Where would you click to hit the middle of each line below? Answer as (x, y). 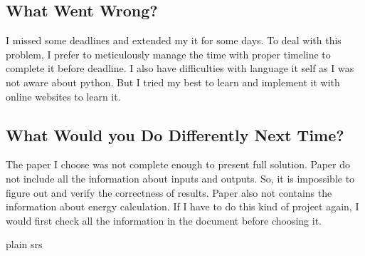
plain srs (24, 244)
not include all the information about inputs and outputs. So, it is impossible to (180, 178)
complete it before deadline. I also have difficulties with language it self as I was (180, 68)
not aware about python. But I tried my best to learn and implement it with (173, 82)
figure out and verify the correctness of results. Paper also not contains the (169, 192)
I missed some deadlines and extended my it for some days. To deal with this (174, 40)
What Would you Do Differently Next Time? (175, 134)
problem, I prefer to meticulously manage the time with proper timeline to (168, 54)
